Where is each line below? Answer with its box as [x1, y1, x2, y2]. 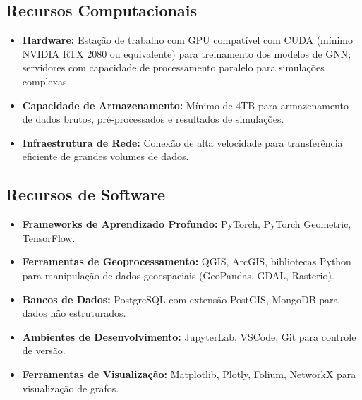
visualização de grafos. [22, 380, 119, 395]
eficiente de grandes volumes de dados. [22, 149, 189, 164]
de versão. [22, 343, 66, 358]
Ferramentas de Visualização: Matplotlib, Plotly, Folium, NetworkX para [22, 366, 356, 381]
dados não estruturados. [22, 305, 126, 320]
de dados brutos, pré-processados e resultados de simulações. [22, 111, 284, 126]
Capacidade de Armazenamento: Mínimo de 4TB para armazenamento [22, 97, 349, 112]
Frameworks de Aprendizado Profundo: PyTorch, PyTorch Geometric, [22, 217, 351, 231]
